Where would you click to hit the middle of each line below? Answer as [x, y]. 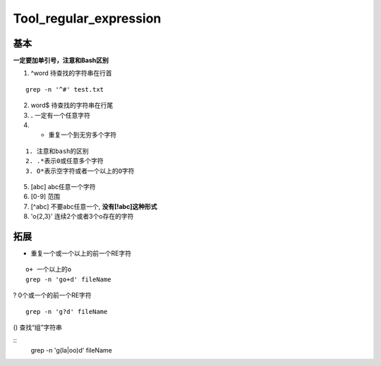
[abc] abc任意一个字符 [63, 186]
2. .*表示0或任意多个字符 [65, 161]
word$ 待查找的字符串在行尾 [72, 105]
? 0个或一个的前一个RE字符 [52, 295]
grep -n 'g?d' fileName [67, 311]
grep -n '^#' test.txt [65, 89]
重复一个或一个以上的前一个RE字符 [81, 253]
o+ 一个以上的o [49, 269]
